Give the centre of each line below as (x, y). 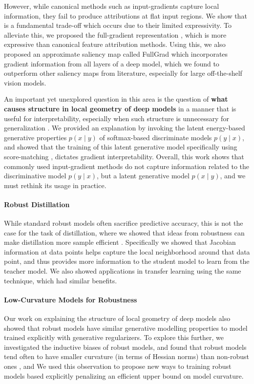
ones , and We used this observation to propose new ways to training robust (118, 366)
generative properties (35, 137)
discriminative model (35, 176)
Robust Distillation (37, 204)
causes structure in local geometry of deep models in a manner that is (120, 108)
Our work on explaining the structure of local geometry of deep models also (117, 318)
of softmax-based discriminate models (156, 137)
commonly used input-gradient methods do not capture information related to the (127, 166)
